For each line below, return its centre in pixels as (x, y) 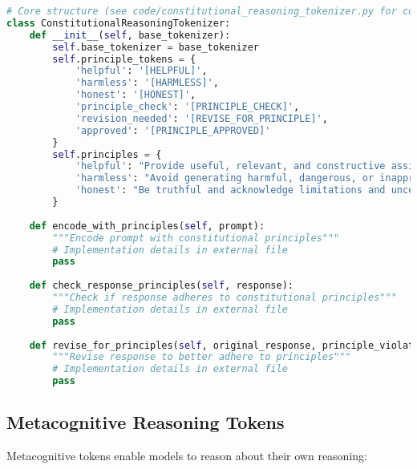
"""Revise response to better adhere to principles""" (202, 357)
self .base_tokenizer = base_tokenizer (156, 47)
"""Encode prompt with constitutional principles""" (196, 238)
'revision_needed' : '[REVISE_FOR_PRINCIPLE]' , (201, 118)
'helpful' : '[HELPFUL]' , (141, 71)
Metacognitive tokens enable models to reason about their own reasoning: (187, 456)
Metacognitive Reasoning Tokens (146, 422)
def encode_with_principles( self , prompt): (147, 226)
